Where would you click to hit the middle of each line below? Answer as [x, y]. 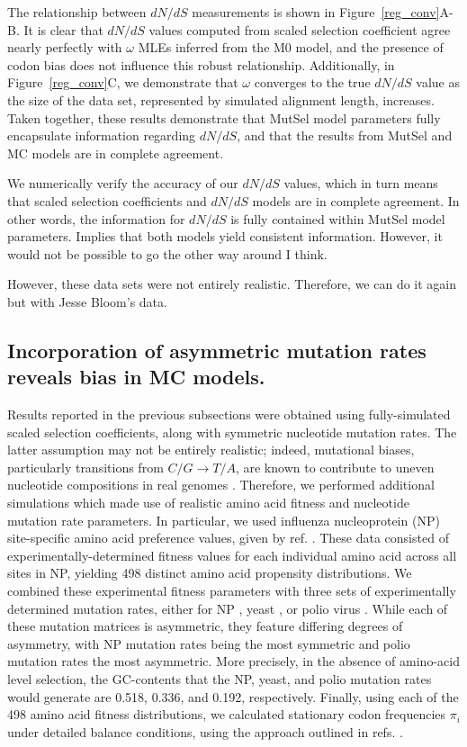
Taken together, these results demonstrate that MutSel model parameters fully [224, 117]
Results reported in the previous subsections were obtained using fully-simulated [229, 414]
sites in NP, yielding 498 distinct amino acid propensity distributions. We [210, 573]
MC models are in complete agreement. [116, 153]
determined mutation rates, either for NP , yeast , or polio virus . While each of [228, 608]
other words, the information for [96, 218]
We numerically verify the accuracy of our [123, 183]
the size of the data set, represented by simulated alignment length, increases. [221, 99]
